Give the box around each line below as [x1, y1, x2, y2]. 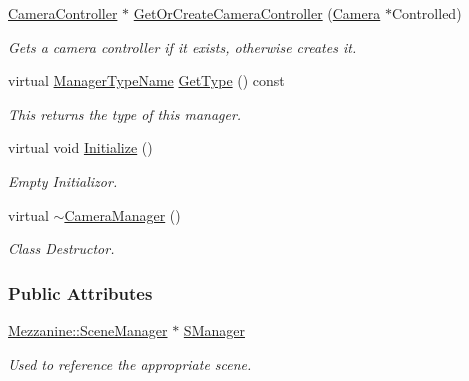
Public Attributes [8, 280, 153, 305]
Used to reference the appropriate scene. [8, 353, 252, 374]
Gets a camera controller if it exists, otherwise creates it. [8, 36, 357, 57]
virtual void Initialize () [8, 137, 153, 158]
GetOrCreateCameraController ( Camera [133, 3, 381, 23]
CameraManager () [64, 204, 181, 225]
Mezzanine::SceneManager [8, 319, 168, 340]
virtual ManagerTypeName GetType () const [8, 70, 285, 91]
